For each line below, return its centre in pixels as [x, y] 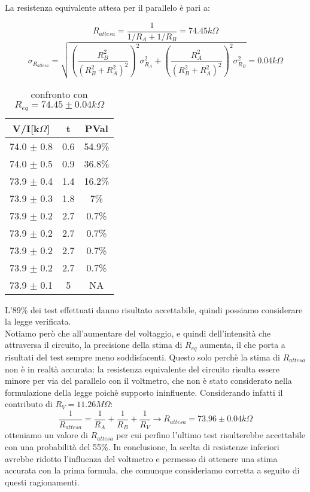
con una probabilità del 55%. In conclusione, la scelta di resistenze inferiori [142, 447]
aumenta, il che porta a [243, 345]
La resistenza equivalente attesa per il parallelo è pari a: [107, 7]
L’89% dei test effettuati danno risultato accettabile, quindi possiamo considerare [154, 309]
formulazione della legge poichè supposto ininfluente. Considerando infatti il [144, 392]
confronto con [59, 94]
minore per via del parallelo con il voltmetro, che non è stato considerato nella [148, 381]
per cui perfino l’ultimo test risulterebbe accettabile [211, 435]
